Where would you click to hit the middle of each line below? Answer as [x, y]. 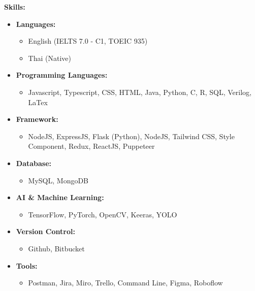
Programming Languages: [62, 75]
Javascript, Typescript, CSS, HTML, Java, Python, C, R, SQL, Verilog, [140, 92]
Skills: [15, 7]
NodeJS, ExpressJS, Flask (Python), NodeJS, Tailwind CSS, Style [131, 136]
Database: [34, 163]
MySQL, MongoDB [58, 180]
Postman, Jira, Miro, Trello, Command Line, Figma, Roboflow [125, 283]
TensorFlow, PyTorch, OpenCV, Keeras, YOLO [103, 214]
